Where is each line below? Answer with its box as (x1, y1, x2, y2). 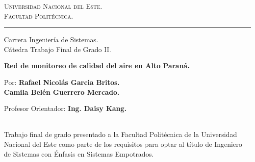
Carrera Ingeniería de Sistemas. (4, 34, 99, 45)
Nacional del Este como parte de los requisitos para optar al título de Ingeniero (4, 138, 242, 149)
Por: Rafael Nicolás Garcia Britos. (4, 77, 120, 87)
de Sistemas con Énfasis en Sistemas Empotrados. (4, 148, 154, 159)
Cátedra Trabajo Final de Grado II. (4, 44, 111, 54)
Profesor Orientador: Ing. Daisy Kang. (4, 103, 127, 113)
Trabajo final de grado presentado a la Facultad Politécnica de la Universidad (4, 129, 237, 139)
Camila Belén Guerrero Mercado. (4, 86, 120, 97)
